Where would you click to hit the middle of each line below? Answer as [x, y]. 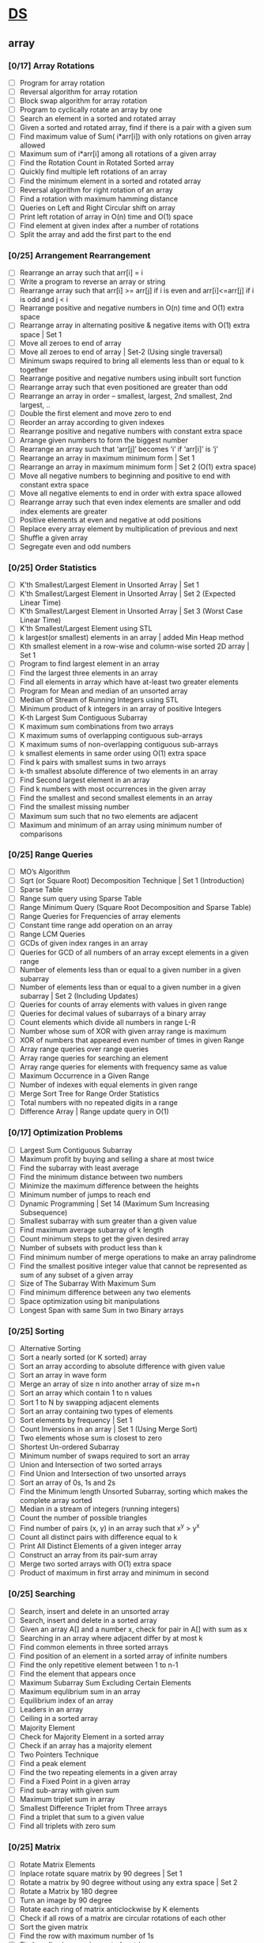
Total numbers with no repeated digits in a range [98, 1103]
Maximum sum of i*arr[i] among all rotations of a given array [118, 154]
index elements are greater [64, 511]
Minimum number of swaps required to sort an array [105, 1455]
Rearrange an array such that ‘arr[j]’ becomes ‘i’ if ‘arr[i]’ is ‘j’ [119, 449]
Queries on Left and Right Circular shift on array [97, 208]
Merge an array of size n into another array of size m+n [109, 1384]
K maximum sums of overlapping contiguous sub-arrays [111, 735]
